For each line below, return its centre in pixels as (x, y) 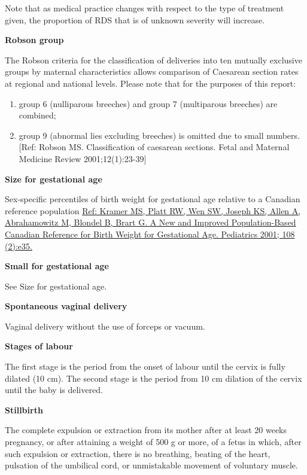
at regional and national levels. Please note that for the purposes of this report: (151, 83)
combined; (37, 115)
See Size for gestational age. (56, 286)
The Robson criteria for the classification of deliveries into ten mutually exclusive (153, 60)
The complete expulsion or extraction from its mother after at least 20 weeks (146, 430)
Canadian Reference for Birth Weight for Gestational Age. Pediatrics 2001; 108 (150, 234)
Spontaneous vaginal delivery (66, 306)
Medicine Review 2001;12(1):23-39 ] (83, 158)
